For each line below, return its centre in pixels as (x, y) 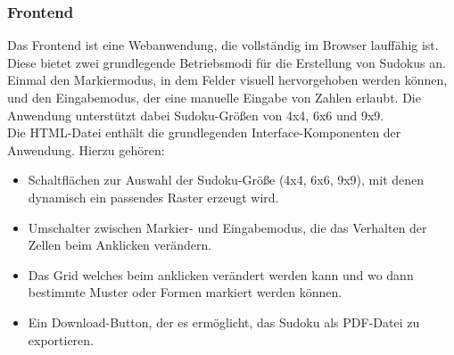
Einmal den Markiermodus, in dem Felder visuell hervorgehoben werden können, (227, 80)
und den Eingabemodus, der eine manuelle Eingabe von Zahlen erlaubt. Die (214, 97)
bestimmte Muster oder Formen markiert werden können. (185, 292)
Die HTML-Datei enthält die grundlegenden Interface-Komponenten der (204, 132)
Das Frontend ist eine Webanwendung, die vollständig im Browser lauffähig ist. (223, 45)
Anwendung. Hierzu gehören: (86, 149)
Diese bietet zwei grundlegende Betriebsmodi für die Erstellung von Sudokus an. (227, 62)
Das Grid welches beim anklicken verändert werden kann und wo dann (221, 274)
